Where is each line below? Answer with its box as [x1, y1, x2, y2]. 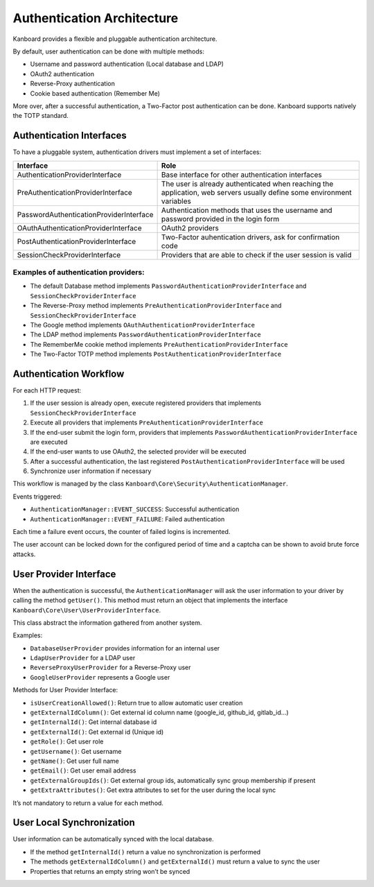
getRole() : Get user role [30, 737, 104, 746]
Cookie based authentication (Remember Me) [30, 89, 161, 97]
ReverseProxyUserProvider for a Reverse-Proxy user [30, 663, 191, 672]
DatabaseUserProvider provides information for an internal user [30, 644, 220, 652]
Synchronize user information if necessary [30, 467, 152, 475]
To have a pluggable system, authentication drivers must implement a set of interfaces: [12, 148, 262, 156]
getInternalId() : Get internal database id [30, 718, 157, 726]
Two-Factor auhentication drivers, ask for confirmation [161, 232, 340, 242]
